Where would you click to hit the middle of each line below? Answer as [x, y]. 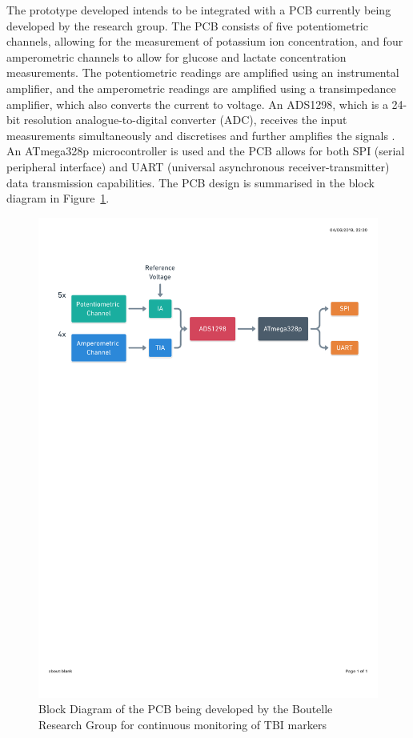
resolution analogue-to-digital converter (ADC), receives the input [185, 120]
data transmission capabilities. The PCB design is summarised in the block [190, 182]
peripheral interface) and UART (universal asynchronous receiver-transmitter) [198, 166]
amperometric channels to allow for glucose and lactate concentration [176, 56]
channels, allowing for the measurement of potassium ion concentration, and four [205, 41]
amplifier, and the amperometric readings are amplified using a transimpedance [201, 88]
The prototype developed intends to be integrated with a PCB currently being [199, 10]
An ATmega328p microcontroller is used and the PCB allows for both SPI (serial [206, 151]
